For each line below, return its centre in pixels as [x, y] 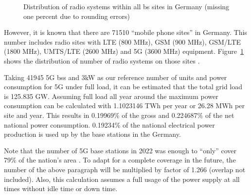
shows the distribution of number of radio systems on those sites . [102, 60]
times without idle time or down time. [61, 188]
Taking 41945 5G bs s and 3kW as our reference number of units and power [116, 77]
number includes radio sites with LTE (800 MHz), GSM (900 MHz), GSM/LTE [123, 41]
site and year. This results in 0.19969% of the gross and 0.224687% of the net [119, 115]
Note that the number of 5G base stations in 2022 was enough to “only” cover [120, 150]
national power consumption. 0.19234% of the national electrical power [109, 124]
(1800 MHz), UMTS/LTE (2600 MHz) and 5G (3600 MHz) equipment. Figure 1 [124, 51]
